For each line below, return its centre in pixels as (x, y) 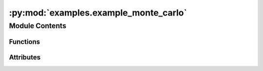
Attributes (25, 57)
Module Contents (38, 26)
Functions (25, 42)
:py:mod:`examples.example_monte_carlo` (98, 13)
